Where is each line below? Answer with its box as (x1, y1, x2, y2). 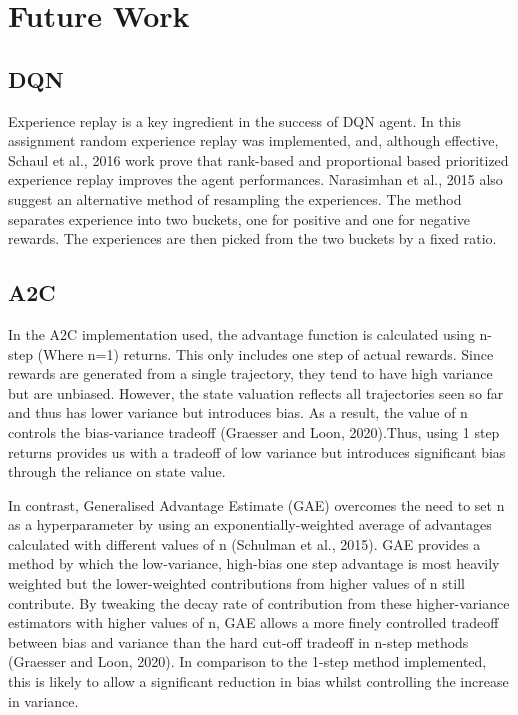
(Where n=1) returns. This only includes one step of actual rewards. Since (37, 343, 494, 364)
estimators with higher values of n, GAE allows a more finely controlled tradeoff (8, 612, 499, 633)
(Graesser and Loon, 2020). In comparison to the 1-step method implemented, (8, 651, 487, 672)
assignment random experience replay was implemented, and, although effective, (8, 130, 499, 151)
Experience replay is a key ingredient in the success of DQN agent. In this (8, 110, 462, 131)
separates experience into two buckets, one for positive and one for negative (8, 208, 471, 229)
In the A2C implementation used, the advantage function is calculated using (8, 323, 475, 344)
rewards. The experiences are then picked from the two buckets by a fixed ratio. (8, 228, 497, 249)
